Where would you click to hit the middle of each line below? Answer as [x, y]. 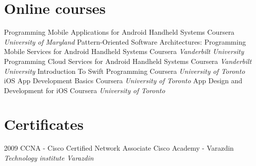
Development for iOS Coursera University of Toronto [85, 90]
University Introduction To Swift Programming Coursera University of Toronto [125, 71]
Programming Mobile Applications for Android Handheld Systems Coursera [119, 32]
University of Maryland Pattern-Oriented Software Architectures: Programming [125, 41]
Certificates [44, 124]
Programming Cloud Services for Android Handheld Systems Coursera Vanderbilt [128, 61]
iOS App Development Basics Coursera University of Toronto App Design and [123, 81]
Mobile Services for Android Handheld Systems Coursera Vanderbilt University [124, 51]
